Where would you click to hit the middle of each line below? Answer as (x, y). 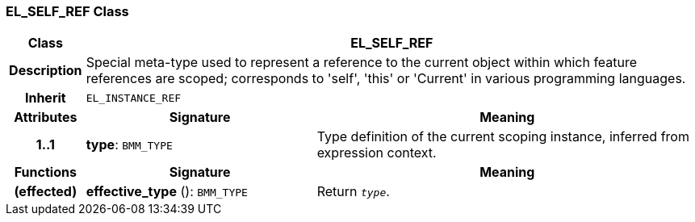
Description (46, 71)
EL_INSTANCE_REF (134, 98)
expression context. (377, 153)
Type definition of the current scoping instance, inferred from (503, 137)
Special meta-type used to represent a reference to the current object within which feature (362, 63)
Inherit (45, 98)
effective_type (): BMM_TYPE (167, 192)
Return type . (353, 192)
